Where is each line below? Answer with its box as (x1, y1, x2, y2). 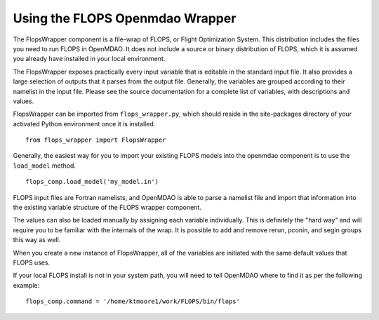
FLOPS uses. (13, 258, 51, 267)
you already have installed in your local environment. (13, 55, 166, 63)
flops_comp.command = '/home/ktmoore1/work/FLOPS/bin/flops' (25, 298, 240, 305)
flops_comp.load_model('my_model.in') (25, 178, 159, 186)
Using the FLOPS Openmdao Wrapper (13, 11, 237, 26)
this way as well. (13, 236, 61, 244)
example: (13, 281, 40, 289)
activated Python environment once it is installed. (13, 119, 156, 128)
